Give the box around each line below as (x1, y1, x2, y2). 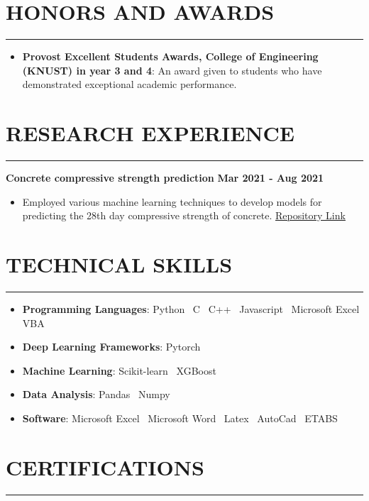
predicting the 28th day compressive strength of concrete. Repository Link (22, 208, 346, 223)
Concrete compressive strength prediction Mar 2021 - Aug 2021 (6, 170, 324, 185)
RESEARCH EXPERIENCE (6, 119, 295, 148)
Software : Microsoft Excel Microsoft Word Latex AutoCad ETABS (22, 410, 338, 425)
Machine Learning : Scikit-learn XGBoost (22, 363, 216, 378)
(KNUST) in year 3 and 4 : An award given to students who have (22, 62, 322, 77)
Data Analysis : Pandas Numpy (22, 387, 170, 402)
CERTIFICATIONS (6, 452, 204, 481)
